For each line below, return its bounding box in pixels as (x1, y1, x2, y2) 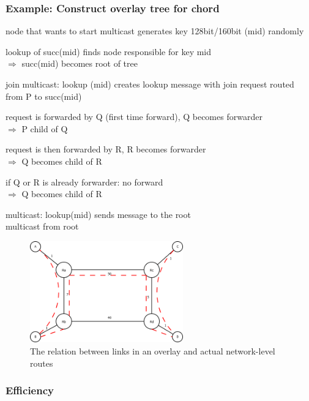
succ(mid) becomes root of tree (21, 57, 138, 70)
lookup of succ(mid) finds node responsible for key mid (6, 45, 212, 58)
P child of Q (21, 122, 68, 135)
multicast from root (6, 220, 79, 233)
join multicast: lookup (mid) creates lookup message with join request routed (6, 78, 294, 90)
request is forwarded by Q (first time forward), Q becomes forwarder (6, 110, 262, 123)
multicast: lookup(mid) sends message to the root (6, 208, 191, 220)
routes (30, 356, 53, 369)
